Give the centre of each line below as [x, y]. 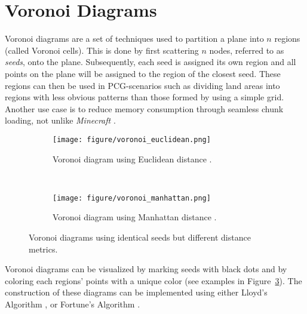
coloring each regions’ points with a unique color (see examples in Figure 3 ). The [153, 280]
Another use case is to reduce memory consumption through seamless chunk [144, 108]
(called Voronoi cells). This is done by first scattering [102, 50]
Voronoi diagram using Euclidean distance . [132, 158]
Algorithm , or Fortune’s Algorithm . [73, 304]
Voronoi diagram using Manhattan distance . [135, 217]
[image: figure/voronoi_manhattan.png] [132, 198]
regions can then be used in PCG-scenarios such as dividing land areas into [142, 85]
